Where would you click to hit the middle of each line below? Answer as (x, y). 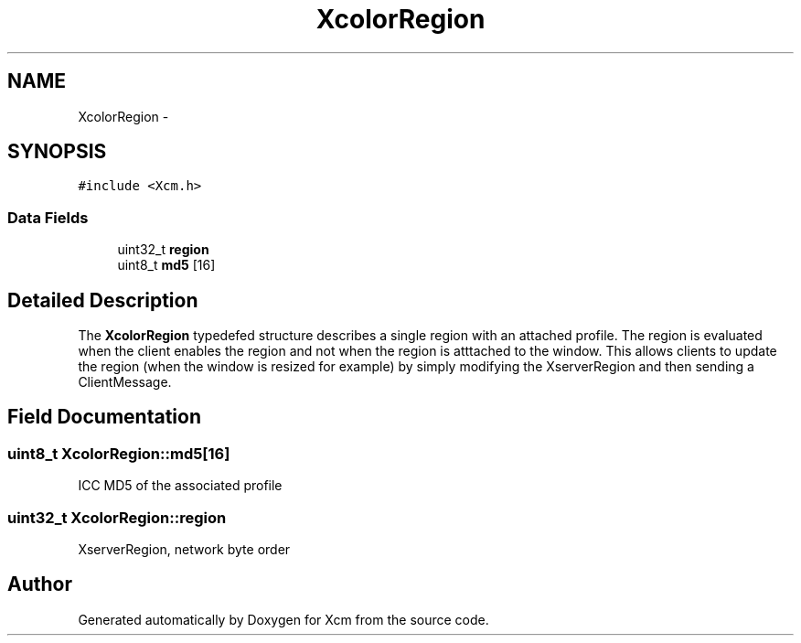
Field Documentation (104, 417)
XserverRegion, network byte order (184, 549)
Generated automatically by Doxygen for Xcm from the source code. (283, 619)
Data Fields (48, 217)
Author (40, 584)
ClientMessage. (125, 382)
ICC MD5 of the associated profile (180, 486)
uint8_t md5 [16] (166, 265)
